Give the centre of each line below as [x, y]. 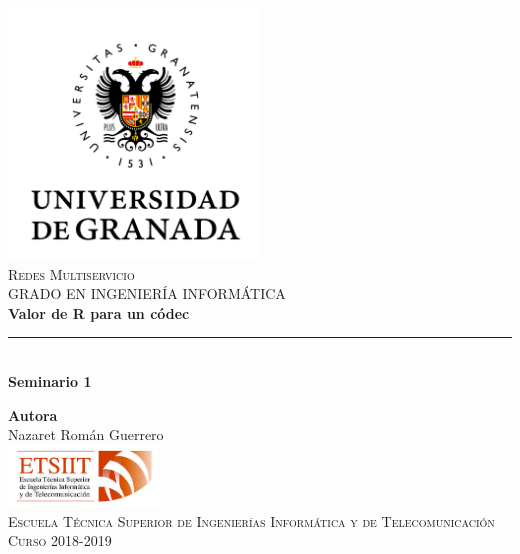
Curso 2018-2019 [60, 540]
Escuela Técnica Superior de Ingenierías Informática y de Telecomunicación [251, 520]
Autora [33, 414]
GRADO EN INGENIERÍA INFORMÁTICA [147, 293]
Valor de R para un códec [99, 312]
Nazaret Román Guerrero [86, 434]
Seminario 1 [50, 380]
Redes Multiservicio [71, 273]
